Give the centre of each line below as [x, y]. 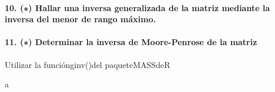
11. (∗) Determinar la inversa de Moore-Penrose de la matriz [131, 42]
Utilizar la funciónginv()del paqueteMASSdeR [88, 64]
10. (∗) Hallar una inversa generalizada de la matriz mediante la [137, 7]
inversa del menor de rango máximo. [81, 19]
